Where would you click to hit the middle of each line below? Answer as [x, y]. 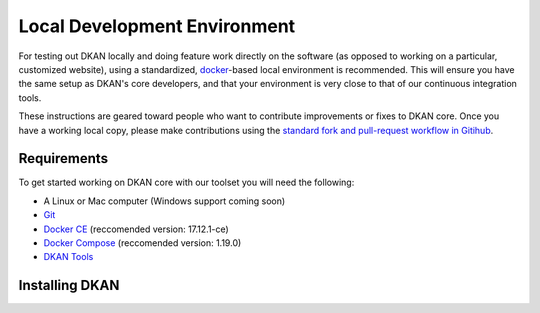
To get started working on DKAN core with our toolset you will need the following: [186, 182]
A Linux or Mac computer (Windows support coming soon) [164, 201]
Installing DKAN [69, 285]
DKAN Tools [68, 257]
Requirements [63, 158]
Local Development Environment [157, 26]
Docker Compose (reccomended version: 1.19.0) [142, 242]
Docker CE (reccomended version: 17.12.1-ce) [136, 229]
